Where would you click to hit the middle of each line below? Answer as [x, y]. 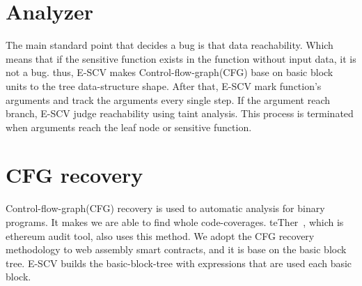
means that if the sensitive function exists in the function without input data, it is [181, 58]
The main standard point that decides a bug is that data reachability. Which [170, 45]
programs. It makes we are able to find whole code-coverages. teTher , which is [175, 222]
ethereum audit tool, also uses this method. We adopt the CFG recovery [160, 235]
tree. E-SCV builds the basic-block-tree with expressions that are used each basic [179, 263]
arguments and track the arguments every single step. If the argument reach [168, 99]
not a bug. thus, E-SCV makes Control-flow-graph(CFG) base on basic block [170, 72]
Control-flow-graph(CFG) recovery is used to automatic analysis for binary [165, 208]
